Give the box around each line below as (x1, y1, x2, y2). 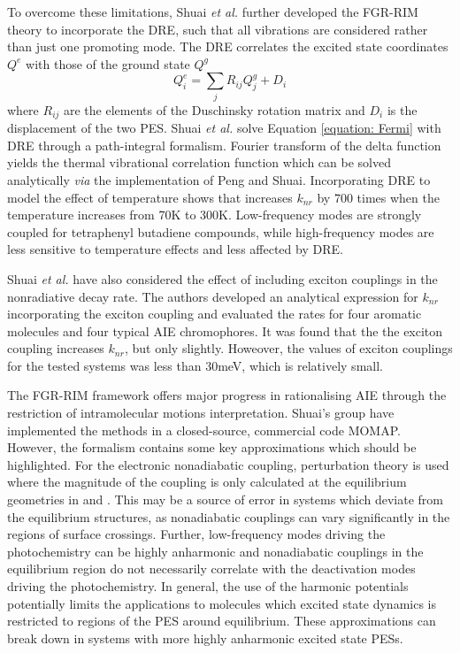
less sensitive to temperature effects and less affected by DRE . (7, 240, 343, 258)
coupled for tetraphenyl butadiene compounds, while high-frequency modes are (7, 222, 434, 241)
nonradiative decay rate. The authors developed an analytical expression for (7, 287, 418, 305)
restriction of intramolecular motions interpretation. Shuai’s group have (7, 403, 395, 422)
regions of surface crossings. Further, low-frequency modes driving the (7, 525, 386, 543)
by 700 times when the (317, 188, 440, 206)
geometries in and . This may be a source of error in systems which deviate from (7, 490, 443, 509)
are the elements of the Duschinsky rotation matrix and (64, 100, 365, 119)
